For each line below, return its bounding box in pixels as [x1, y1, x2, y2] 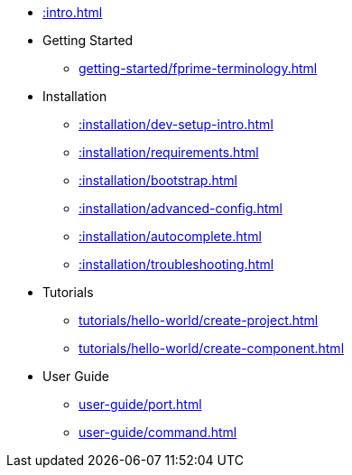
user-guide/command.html [79, 424, 237, 440]
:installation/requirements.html [79, 144, 259, 160]
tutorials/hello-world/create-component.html [79, 340, 345, 356]
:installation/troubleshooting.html [79, 256, 274, 272]
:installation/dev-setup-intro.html [79, 116, 273, 132]
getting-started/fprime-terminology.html [79, 61, 318, 76]
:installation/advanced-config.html [79, 200, 283, 216]
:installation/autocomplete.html [79, 228, 262, 244]
